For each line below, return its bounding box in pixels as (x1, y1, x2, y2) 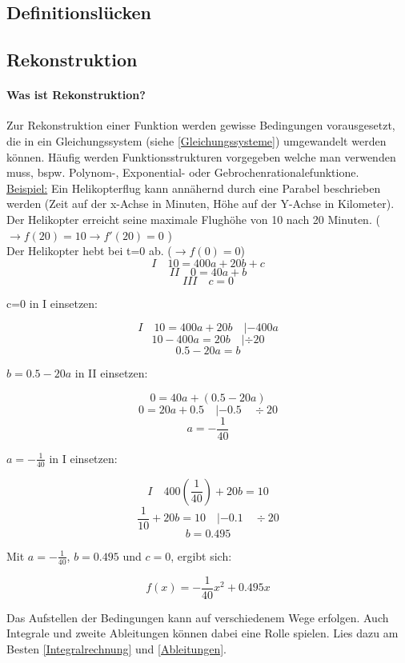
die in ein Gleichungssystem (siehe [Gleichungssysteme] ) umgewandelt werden (6, 132, 387, 149)
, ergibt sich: (170, 547, 232, 564)
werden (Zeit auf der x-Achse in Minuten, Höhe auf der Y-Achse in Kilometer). (6, 195, 395, 212)
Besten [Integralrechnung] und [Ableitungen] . (6, 640, 227, 657)
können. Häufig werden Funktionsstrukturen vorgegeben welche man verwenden (6, 148, 396, 165)
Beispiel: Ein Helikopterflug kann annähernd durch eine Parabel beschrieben (6, 179, 381, 196)
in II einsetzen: (74, 365, 148, 381)
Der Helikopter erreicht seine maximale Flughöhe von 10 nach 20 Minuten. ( (6, 210, 380, 227)
